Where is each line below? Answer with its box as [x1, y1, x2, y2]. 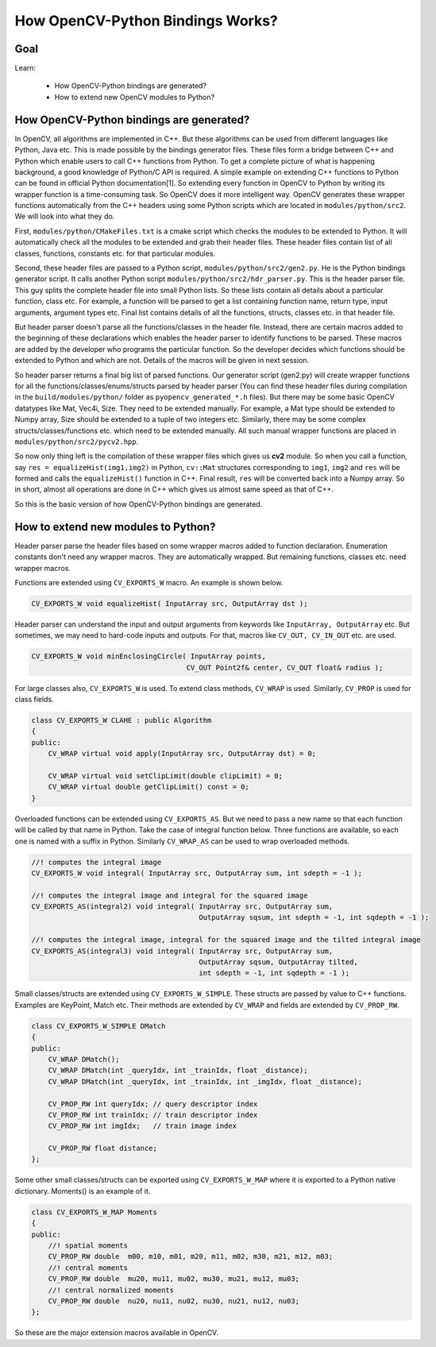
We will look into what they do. [14, 211, 115, 222]
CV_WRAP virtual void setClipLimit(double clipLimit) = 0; [48, 771, 284, 780]
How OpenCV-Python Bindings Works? [14, 12, 278, 29]
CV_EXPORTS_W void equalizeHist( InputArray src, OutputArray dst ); [31, 599, 308, 608]
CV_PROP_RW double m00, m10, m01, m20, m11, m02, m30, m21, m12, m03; [48, 1252, 334, 1261]
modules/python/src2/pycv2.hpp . [14, 437, 139, 446]
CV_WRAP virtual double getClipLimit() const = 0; [48, 782, 249, 792]
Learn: [14, 64, 36, 73]
